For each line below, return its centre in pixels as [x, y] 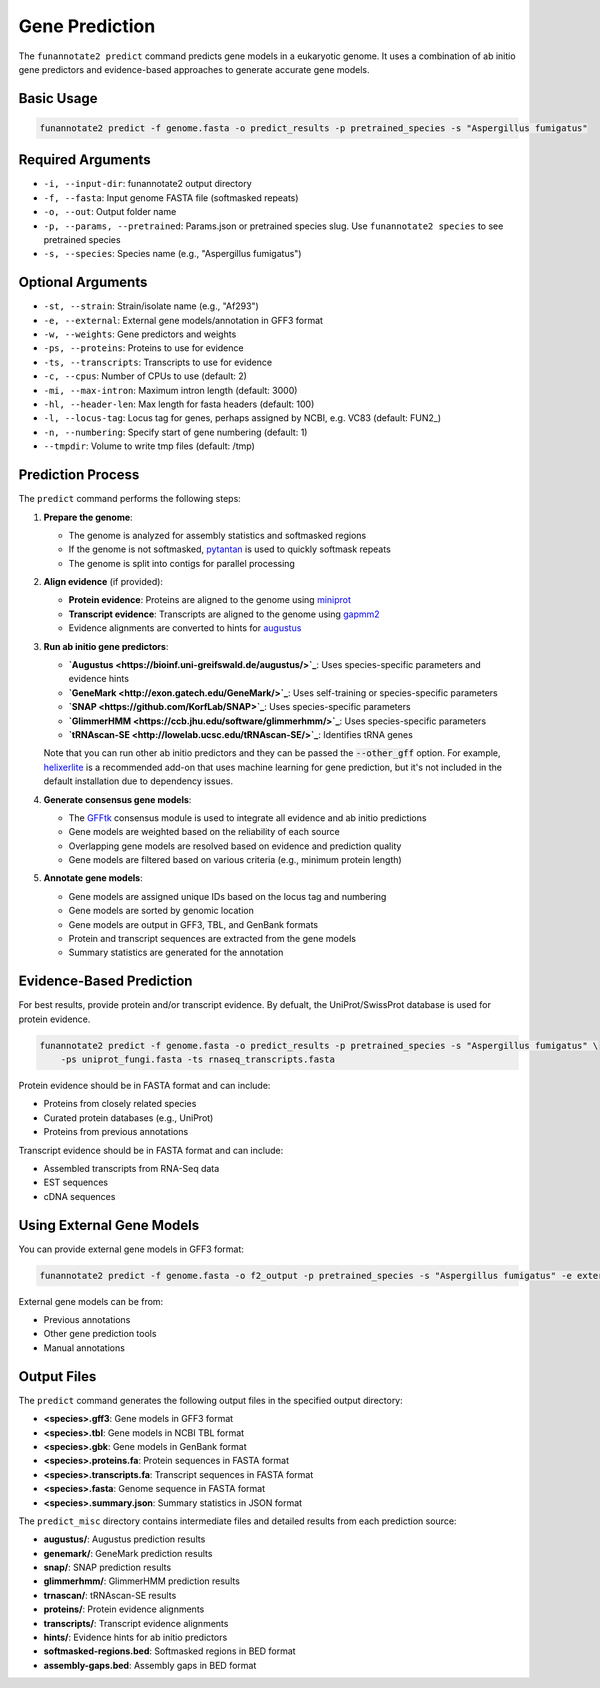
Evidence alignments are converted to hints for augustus [185, 628]
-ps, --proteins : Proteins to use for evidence [143, 348]
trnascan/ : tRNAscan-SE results [110, 1595]
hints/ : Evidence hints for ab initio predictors [135, 1637]
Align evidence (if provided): [103, 582]
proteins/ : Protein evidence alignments [124, 1609]
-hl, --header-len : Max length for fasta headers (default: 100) [179, 404]
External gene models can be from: [91, 1301]
